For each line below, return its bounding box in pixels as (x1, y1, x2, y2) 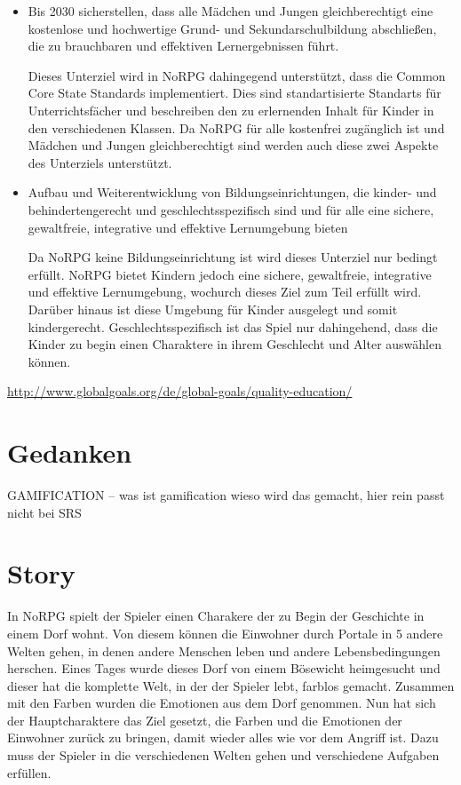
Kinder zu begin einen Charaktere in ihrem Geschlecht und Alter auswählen (28, 335, 441, 353)
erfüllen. (7, 763, 52, 781)
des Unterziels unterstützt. (28, 153, 172, 171)
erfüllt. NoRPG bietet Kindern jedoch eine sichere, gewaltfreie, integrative (28, 265, 432, 283)
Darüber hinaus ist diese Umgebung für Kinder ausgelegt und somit (28, 299, 398, 318)
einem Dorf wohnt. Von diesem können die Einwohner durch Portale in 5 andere (7, 623, 443, 642)
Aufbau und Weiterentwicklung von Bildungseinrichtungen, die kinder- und (28, 183, 437, 202)
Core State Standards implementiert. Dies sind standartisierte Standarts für (28, 83, 441, 102)
